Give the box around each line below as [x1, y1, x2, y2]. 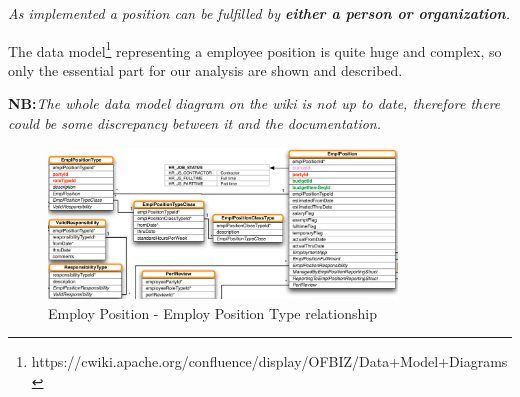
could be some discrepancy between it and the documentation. [8, 113, 382, 134]
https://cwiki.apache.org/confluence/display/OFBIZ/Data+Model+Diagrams [31, 351, 508, 372]
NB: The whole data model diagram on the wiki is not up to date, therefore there [8, 93, 501, 114]
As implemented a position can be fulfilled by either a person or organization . [8, 3, 510, 23]
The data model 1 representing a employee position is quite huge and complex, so [8, 37, 502, 61]
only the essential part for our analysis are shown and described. [8, 59, 403, 80]
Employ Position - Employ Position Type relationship [48, 302, 377, 323]
